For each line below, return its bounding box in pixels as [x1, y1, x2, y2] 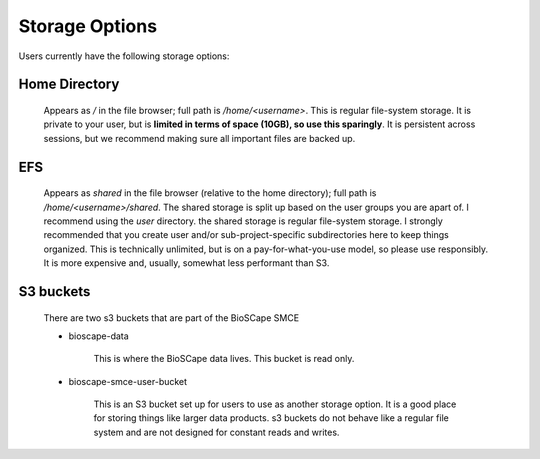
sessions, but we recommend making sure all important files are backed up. [43, 132, 356, 144]
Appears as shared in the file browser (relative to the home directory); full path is [43, 187, 377, 199]
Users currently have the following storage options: [18, 50, 230, 62]
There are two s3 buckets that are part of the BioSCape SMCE [43, 311, 300, 324]
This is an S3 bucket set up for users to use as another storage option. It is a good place [93, 398, 457, 410]
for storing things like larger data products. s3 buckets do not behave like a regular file [93, 412, 449, 424]
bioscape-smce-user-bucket [68, 375, 188, 387]
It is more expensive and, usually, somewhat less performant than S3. [43, 257, 330, 269]
